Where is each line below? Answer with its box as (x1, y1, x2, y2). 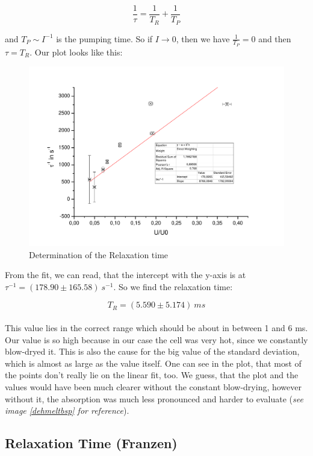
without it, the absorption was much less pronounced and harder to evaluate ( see (5, 392, 303, 405)
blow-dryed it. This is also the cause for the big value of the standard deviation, (5, 345, 300, 358)
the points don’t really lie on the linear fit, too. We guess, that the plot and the (5, 369, 299, 381)
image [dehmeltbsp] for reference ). (5, 404, 129, 417)
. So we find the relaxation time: (113, 280, 233, 293)
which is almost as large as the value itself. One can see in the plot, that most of (5, 356, 302, 369)
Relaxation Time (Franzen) (5, 434, 178, 452)
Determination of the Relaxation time (29, 248, 169, 261)
